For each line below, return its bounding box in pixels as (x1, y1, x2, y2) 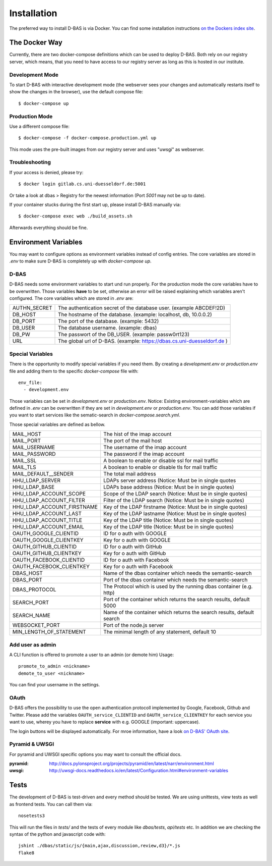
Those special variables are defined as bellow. (9, 421, 106, 427)
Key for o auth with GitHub (103, 550, 166, 557)
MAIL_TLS (12, 464, 36, 471)
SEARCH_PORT (12, 599, 49, 606)
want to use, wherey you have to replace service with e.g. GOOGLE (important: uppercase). (9, 719, 200, 725)
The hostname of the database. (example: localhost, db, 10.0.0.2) (58, 311, 213, 318)
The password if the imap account (103, 451, 185, 458)
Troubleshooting (9, 159, 51, 166)
